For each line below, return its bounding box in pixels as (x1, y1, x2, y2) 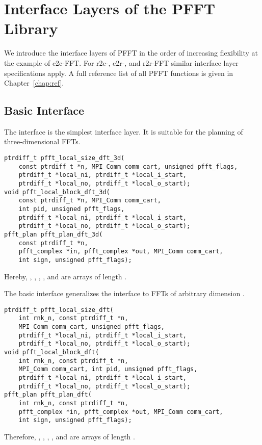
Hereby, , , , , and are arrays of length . (4, 271, 127, 281)
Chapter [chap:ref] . (4, 77, 64, 88)
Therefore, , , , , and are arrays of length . (4, 431, 135, 441)
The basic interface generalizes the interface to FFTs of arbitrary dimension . (4, 288, 245, 299)
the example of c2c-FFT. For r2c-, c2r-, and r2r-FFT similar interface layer (4, 57, 239, 68)
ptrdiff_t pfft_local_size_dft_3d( (4, 154, 125, 162)
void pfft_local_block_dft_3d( (4, 188, 110, 196)
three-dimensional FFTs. (4, 136, 81, 147)
